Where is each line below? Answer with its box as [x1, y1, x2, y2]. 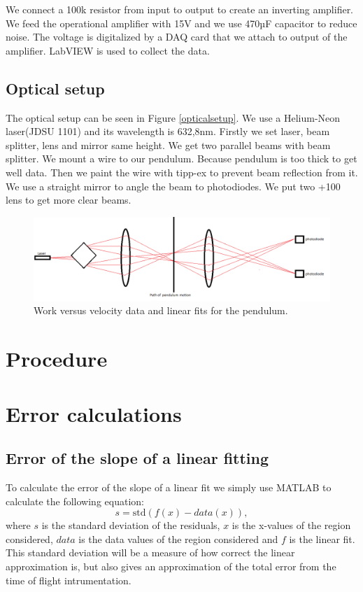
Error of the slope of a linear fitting [6, 447, 269, 469]
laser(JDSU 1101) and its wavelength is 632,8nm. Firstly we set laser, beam [6, 124, 330, 139]
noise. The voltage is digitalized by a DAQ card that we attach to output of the [6, 29, 348, 44]
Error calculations [6, 399, 182, 428]
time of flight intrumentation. [6, 572, 131, 587]
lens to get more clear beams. [6, 192, 131, 207]
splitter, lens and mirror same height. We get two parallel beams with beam [6, 137, 331, 152]
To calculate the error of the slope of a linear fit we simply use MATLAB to [6, 479, 332, 494]
